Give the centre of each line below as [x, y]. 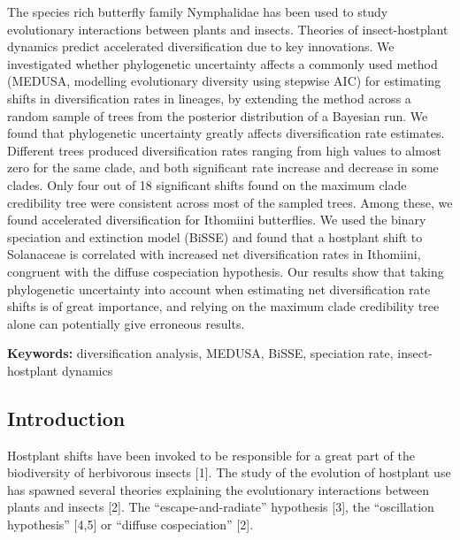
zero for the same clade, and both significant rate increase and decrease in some [223, 167]
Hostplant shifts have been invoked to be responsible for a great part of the [211, 455]
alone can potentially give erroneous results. [126, 323]
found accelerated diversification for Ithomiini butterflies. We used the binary [217, 220]
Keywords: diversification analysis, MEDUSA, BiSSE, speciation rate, [200, 353]
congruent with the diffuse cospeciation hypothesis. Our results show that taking [226, 271]
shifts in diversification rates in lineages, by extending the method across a [209, 98]
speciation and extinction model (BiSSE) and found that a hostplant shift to [215, 236]
